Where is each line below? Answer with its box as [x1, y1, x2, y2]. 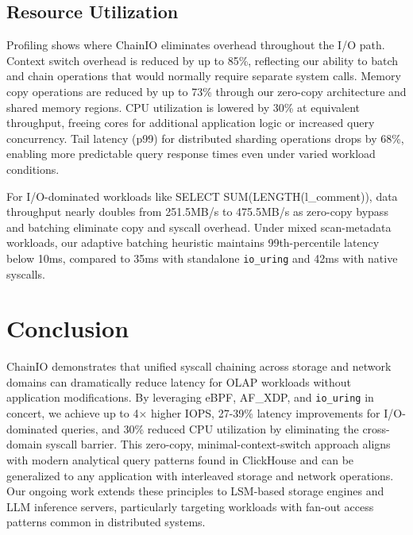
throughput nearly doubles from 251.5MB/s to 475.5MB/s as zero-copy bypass [6, 203, 388, 220]
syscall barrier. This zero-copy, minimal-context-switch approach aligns [45, 436, 391, 452]
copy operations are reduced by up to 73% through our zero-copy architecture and [6, 83, 407, 99]
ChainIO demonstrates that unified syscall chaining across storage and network [6, 358, 392, 375]
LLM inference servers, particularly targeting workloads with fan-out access [6, 498, 374, 514]
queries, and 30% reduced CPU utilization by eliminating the [61, 420, 359, 437]
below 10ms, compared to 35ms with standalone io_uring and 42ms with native [6, 249, 398, 266]
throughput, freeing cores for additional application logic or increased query [6, 114, 375, 131]
